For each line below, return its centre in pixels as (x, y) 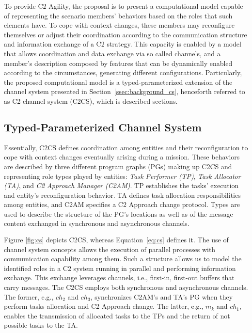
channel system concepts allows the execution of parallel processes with (110, 249)
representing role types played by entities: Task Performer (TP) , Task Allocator (122, 176)
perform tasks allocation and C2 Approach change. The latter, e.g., (104, 306)
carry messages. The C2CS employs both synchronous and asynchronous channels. (126, 287)
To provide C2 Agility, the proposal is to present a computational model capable (124, 6)
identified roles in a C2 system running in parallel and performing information (120, 268)
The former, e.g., (29, 296)
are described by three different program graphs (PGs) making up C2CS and (118, 166)
